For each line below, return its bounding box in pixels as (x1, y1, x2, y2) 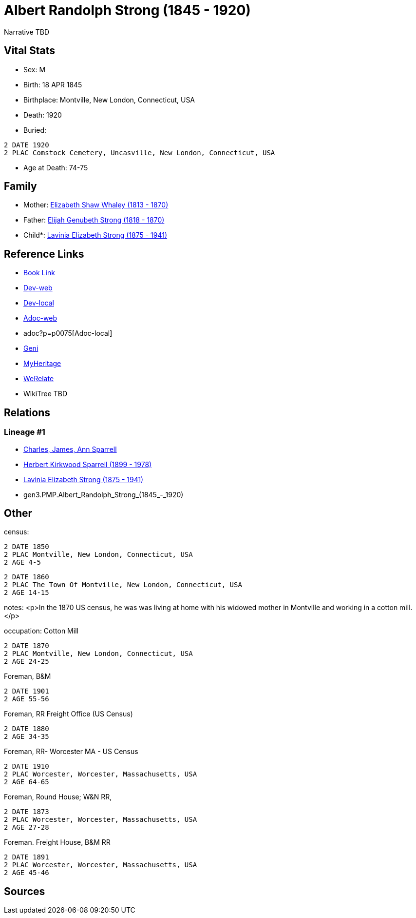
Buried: (23, 125, 47, 134)
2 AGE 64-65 (4, 778, 49, 786)
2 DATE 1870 (4, 642, 49, 650)
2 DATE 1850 (4, 543, 49, 551)
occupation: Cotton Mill (4, 627, 78, 635)
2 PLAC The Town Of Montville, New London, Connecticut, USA (4, 581, 242, 589)
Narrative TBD (4, 27, 49, 36)
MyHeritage (23, 359, 61, 368)
